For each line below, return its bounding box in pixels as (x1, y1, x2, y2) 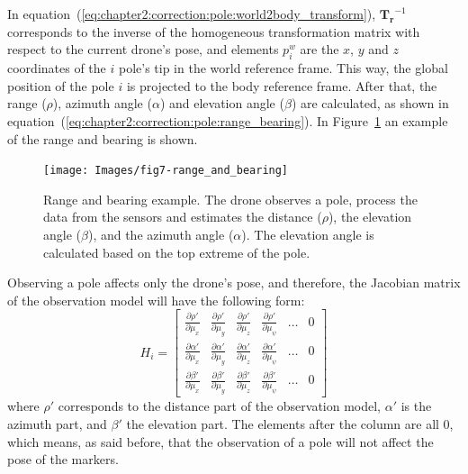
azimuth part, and (7, 415, 107, 433)
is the (400, 397, 432, 415)
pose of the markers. (7, 450, 119, 469)
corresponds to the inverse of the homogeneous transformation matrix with (7, 22, 420, 41)
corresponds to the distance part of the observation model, (58, 397, 382, 415)
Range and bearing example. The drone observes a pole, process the (43, 189, 418, 208)
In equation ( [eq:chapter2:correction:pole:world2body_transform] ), (7, 5, 376, 23)
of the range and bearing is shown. (7, 129, 198, 148)
